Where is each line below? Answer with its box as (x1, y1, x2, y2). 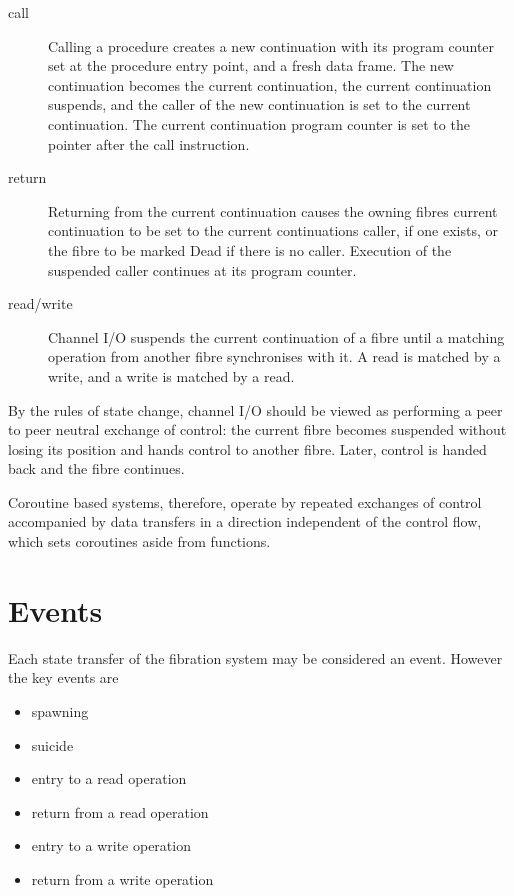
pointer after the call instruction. (48, 133, 250, 154)
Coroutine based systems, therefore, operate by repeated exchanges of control (8, 491, 482, 512)
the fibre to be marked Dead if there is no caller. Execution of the (48, 239, 452, 260)
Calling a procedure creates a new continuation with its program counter (48, 35, 495, 56)
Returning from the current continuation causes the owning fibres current (48, 200, 498, 221)
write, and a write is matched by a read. (48, 365, 295, 386)
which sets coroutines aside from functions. (8, 531, 271, 552)
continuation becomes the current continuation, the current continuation (48, 74, 492, 95)
